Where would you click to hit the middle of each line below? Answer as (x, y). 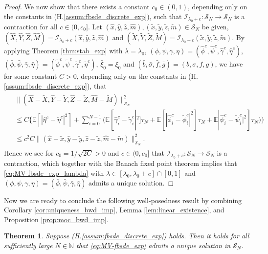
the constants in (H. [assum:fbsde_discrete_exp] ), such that (93, 16)
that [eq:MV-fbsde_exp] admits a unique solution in (153, 245)
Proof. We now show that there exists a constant (77, 6)
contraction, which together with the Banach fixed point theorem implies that (121, 163)
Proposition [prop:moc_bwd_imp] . (56, 219)
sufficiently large (28, 245)
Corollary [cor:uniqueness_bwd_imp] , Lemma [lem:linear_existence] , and (114, 210)
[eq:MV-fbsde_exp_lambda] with (54, 173)
